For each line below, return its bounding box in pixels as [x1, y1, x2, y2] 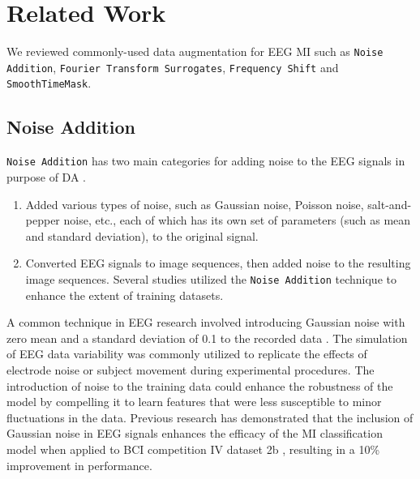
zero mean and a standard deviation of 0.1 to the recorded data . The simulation [6, 329, 408, 346]
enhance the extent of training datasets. [25, 286, 224, 303]
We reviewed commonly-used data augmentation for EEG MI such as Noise [6, 43, 384, 60]
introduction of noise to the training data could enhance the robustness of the [6, 377, 393, 394]
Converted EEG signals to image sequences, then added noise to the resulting [25, 254, 411, 272]
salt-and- [367, 195, 412, 212]
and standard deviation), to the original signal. [25, 227, 259, 244]
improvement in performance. [6, 456, 152, 473]
